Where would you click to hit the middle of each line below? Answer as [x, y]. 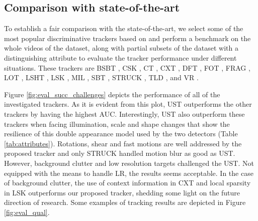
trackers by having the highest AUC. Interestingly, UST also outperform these [124, 114]
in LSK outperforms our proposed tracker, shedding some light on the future [122, 192]
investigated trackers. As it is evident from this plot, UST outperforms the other [128, 104]
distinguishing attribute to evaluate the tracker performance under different [120, 57]
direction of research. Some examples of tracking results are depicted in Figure [125, 202]
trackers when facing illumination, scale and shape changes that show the [117, 124]
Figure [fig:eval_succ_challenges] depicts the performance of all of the [112, 94]
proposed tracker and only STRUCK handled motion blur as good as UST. [120, 153]
